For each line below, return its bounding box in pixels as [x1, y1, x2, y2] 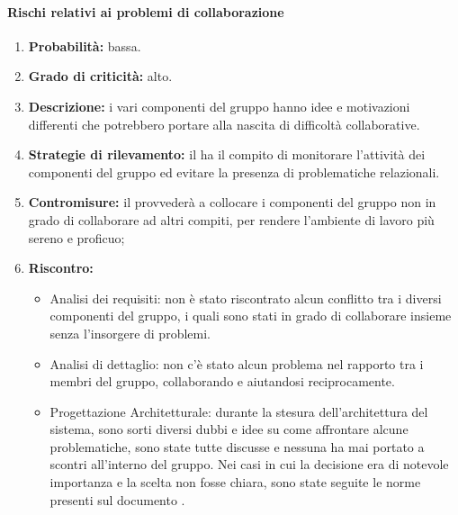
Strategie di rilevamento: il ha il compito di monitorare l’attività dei [28, 145, 426, 164]
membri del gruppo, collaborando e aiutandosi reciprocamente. [49, 372, 395, 391]
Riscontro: [28, 258, 94, 277]
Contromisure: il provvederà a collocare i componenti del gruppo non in [28, 193, 436, 212]
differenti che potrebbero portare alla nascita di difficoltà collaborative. [28, 114, 420, 133]
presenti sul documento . [49, 490, 185, 509]
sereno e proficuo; [28, 228, 125, 247]
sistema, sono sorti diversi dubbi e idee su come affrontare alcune [49, 420, 409, 438]
